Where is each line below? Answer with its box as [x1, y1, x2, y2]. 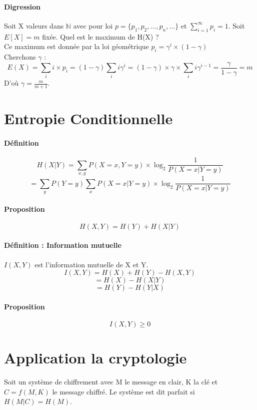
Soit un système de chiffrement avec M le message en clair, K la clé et [4, 376, 218, 387]
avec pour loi [73, 20, 113, 31]
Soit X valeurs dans [4, 20, 64, 31]
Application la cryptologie [4, 347, 187, 368]
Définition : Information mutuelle [4, 240, 121, 250]
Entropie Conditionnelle [4, 108, 173, 129]
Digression [4, 1, 41, 12]
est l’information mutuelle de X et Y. [34, 259, 148, 269]
